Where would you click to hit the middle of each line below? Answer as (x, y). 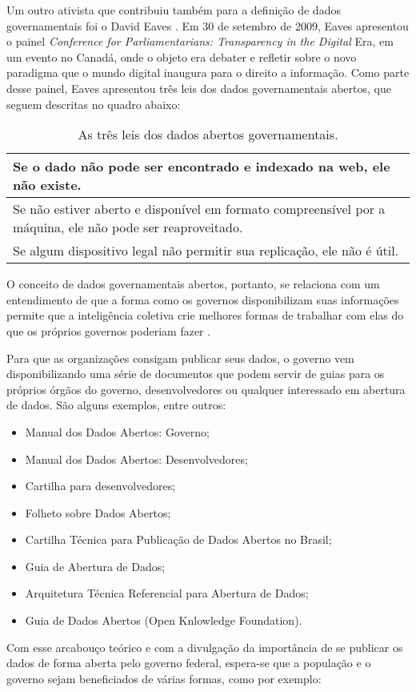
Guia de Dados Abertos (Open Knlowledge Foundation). (164, 620)
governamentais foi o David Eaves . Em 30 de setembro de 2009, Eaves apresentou (208, 25)
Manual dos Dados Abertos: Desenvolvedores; (136, 459)
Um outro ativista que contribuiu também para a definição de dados (174, 10)
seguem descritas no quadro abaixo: (94, 104)
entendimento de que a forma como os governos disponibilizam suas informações (203, 299)
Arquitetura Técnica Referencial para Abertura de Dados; (167, 593)
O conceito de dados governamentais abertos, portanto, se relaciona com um (193, 284)
